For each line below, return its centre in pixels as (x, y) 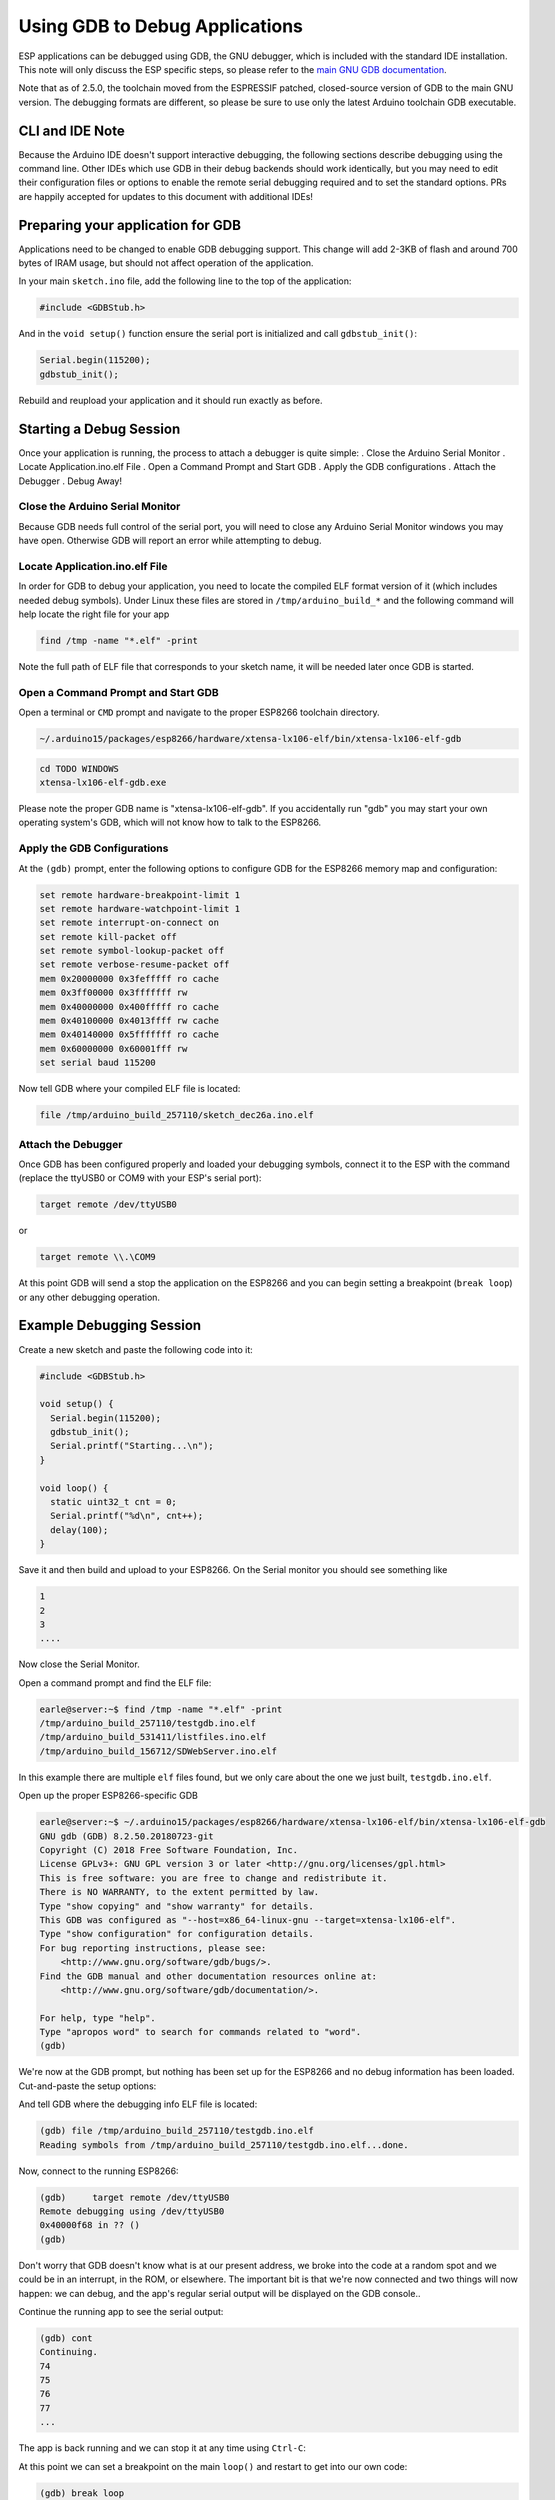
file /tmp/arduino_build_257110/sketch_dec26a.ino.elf (176, 1115)
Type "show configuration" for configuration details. (176, 1934)
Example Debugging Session (110, 1325)
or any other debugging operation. (89, 1297)
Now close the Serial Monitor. (79, 1664)
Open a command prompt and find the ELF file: (115, 1682)
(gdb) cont (66, 2338)
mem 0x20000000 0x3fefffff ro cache (129, 978)
